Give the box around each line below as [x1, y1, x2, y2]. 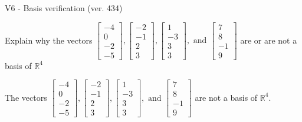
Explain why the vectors [5, 34, 93, 46]
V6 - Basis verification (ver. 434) [5, 2, 123, 14]
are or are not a [240, 34, 297, 46]
